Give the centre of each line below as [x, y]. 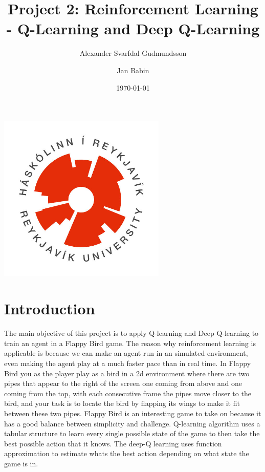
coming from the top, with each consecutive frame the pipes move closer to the [128, 393]
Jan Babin [133, 70]
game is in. [21, 463]
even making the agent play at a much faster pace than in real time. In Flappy [128, 363]
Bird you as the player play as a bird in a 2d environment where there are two [127, 373]
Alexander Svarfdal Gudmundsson [133, 53]
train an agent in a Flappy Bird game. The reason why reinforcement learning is [130, 343]
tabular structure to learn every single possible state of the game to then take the [132, 433]
